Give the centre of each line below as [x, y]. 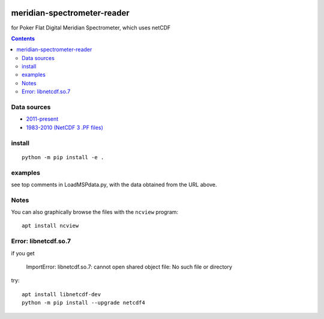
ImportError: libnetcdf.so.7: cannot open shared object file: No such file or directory [129, 267]
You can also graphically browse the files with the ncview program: [95, 212]
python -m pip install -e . [63, 157]
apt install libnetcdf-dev [61, 294]
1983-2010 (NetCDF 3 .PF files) [64, 127]
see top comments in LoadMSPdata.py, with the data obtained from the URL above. [114, 184]
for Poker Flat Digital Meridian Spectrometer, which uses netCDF [91, 28]
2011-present [42, 119]
